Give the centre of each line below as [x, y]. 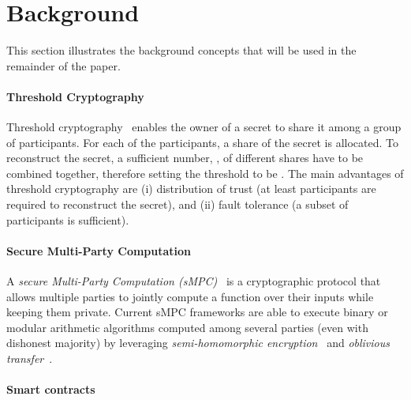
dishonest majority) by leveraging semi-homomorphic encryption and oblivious [198, 343]
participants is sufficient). [68, 219]
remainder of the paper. [64, 65]
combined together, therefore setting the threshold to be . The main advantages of [205, 173]
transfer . [30, 358]
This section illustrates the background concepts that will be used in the [181, 50]
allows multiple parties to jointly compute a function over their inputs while [190, 296]
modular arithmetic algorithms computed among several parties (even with [187, 327]
